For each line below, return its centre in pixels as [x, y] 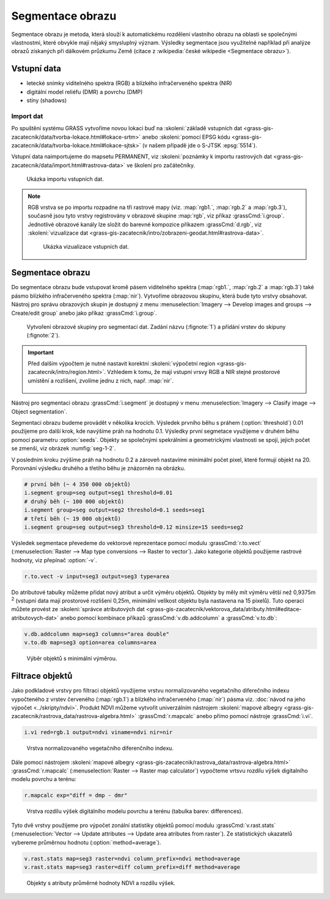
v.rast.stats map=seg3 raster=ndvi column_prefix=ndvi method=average [132, 858]
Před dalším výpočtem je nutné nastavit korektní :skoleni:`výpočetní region [122, 364]
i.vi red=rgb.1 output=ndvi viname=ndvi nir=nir [98, 732]
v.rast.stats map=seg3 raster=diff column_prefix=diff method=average [132, 867]
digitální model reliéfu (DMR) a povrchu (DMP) [85, 92]
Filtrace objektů [42, 676]
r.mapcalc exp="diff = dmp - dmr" [76, 795]
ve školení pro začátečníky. [161, 165]
